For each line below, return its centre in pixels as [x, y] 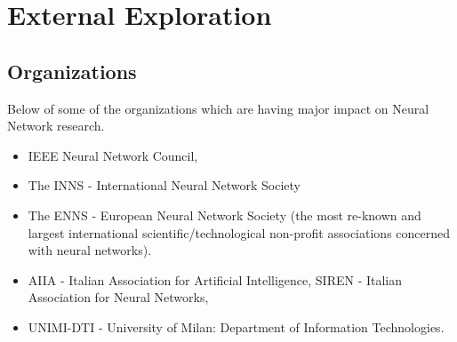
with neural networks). [90, 250]
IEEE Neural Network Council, [113, 155]
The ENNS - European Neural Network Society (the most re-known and [224, 215]
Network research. [56, 126]
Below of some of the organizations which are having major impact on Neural [218, 108]
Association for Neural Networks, [118, 297]
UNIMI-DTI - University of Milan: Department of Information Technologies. [236, 326]
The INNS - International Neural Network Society [164, 185]
